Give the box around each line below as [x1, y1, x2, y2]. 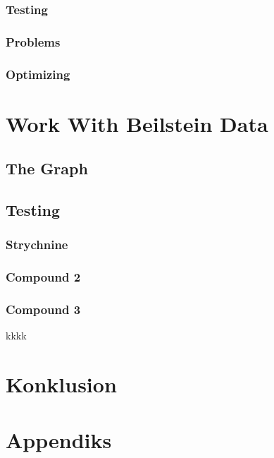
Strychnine [6, 236, 68, 253]
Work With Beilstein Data [6, 109, 268, 138]
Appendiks [6, 425, 112, 454]
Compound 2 [6, 268, 81, 286]
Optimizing [6, 65, 70, 83]
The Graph [6, 157, 88, 179]
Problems [6, 32, 61, 50]
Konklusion [6, 370, 117, 399]
